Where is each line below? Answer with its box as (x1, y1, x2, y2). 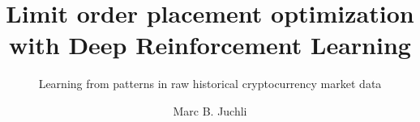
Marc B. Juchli (173, 102, 247, 119)
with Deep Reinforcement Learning (9, 28, 411, 61)
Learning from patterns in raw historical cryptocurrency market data (38, 75, 382, 92)
